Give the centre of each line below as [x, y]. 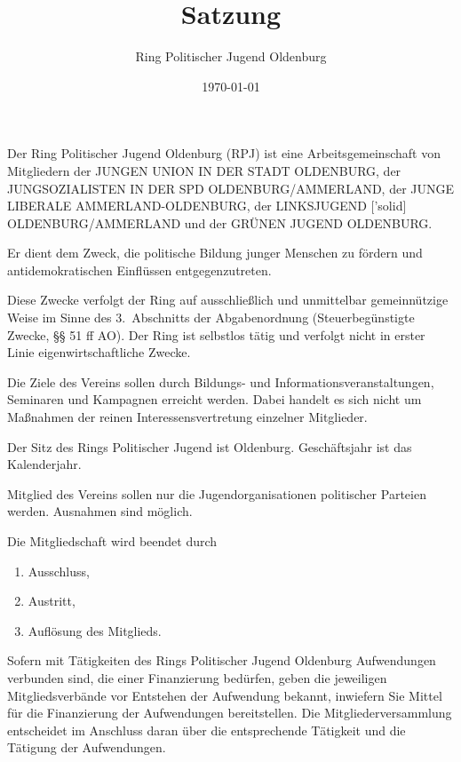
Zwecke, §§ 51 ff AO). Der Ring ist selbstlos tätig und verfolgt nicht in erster [216, 334]
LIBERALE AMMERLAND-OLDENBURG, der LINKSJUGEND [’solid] [207, 206]
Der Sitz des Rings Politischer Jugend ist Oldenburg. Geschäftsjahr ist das [210, 446]
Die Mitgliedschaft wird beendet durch [112, 541]
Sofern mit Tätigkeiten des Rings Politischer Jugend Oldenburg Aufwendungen [222, 660]
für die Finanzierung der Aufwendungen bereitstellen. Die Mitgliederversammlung [230, 713]
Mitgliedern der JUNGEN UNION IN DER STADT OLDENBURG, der [204, 170]
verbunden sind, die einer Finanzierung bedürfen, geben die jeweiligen [197, 677]
